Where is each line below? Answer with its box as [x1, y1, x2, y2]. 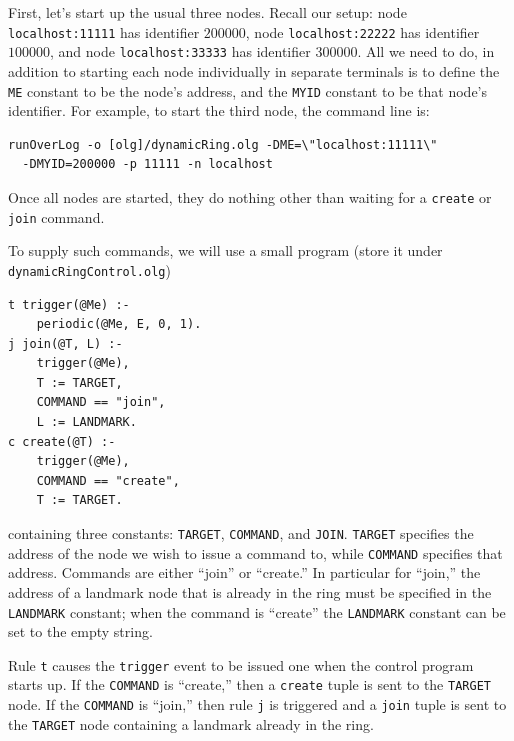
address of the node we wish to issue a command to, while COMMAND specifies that [8, 542, 503, 563]
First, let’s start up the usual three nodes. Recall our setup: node [8, 2, 407, 22]
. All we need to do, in [357, 41, 495, 62]
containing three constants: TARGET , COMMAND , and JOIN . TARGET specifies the [8, 523, 474, 544]
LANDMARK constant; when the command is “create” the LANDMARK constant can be [8, 601, 506, 622]
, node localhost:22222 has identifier [245, 21, 480, 42]
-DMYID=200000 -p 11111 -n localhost [22, 157, 273, 172]
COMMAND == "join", [36, 395, 166, 410]
